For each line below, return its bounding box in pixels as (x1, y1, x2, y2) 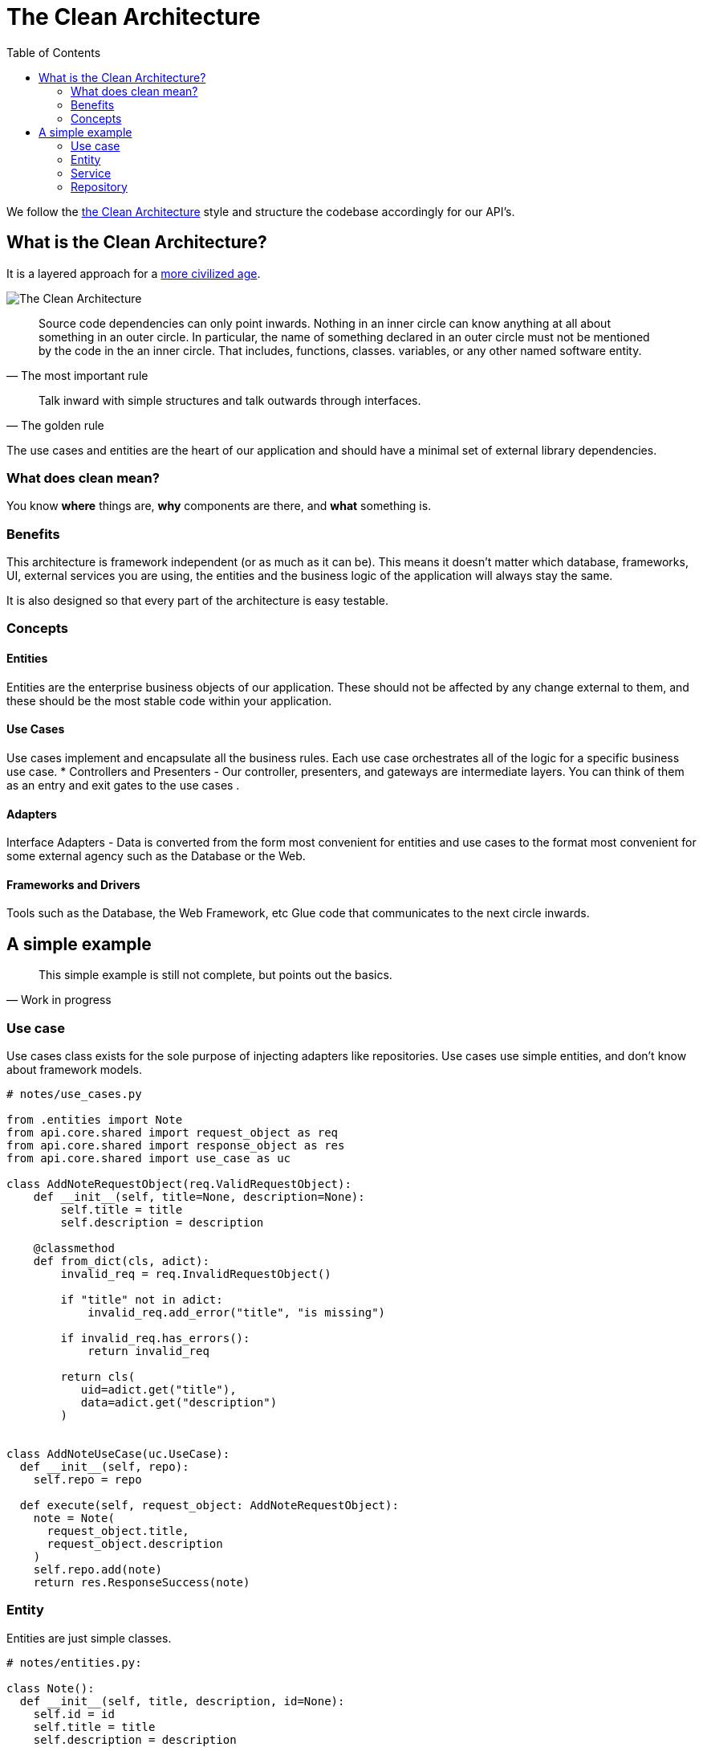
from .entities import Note (6, 1112, 183, 1126)
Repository (71, 179, 128, 194)
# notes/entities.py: (6, 1655, 142, 1669)
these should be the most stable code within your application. (6, 693, 332, 708)
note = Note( (33, 1511, 115, 1524)
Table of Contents (6, 45, 101, 59)
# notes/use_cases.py (6, 1087, 142, 1100)
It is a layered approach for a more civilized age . (6, 266, 261, 280)
